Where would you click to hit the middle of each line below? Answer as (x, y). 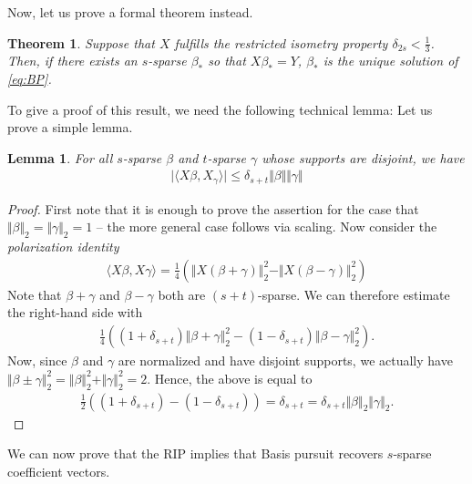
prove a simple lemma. (70, 127)
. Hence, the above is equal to (230, 378)
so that (227, 61)
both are (182, 294)
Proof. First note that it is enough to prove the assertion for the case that (213, 208)
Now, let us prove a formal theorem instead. (130, 12)
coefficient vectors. (59, 471)
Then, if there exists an (72, 61)
